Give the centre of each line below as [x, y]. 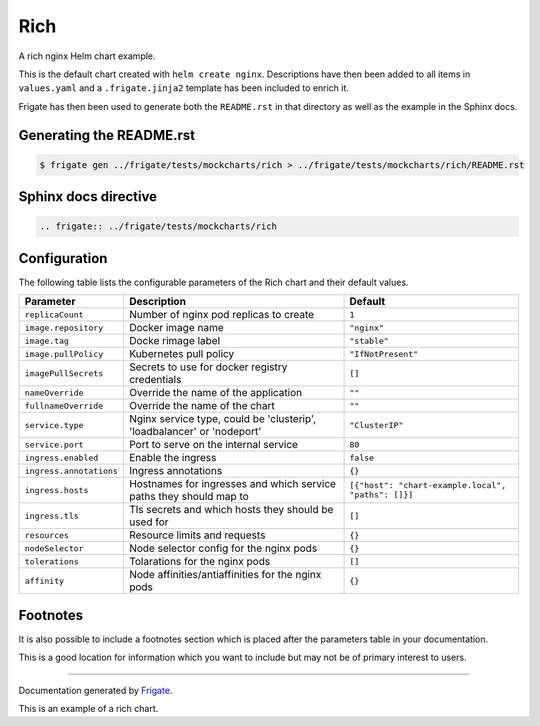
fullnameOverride [64, 405]
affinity [44, 580]
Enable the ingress [172, 458]
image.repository [64, 327]
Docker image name [176, 328]
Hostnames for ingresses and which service [232, 484]
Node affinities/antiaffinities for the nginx [225, 575]
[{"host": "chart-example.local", [428, 485]
